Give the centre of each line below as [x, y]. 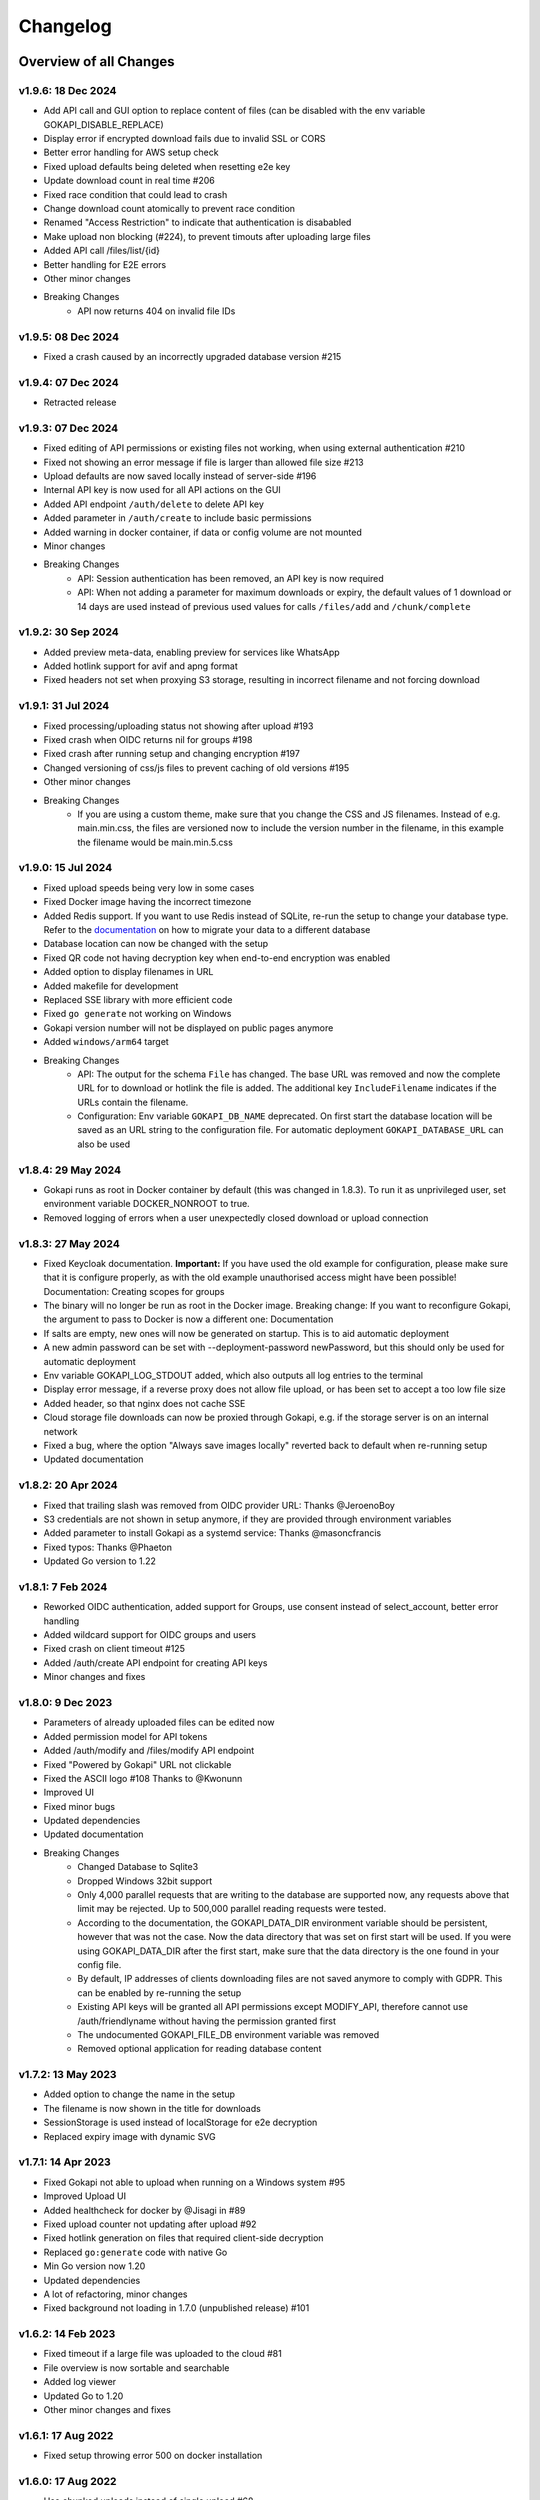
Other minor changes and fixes [107, 2409]
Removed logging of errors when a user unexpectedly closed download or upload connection [236, 1217]
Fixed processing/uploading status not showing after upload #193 [178, 726]
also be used [104, 1144]
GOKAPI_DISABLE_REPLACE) [103, 124]
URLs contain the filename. [133, 1102]
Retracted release [80, 402]
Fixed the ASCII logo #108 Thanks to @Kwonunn [143, 1778]
